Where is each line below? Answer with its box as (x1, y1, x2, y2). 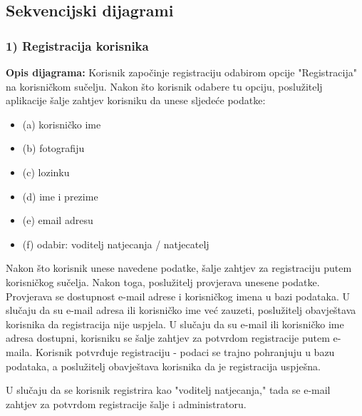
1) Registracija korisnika (6, 36, 149, 54)
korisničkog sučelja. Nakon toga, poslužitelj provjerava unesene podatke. (6, 274, 320, 289)
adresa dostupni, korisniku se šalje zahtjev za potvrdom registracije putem (6, 330, 330, 345)
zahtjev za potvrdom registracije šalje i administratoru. (6, 396, 247, 411)
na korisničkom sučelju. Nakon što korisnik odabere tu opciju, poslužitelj (6, 78, 323, 93)
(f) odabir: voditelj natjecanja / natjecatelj (22, 236, 210, 251)
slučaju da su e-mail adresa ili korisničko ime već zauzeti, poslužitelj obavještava (6, 303, 356, 318)
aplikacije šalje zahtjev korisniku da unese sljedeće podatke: (6, 93, 266, 108)
